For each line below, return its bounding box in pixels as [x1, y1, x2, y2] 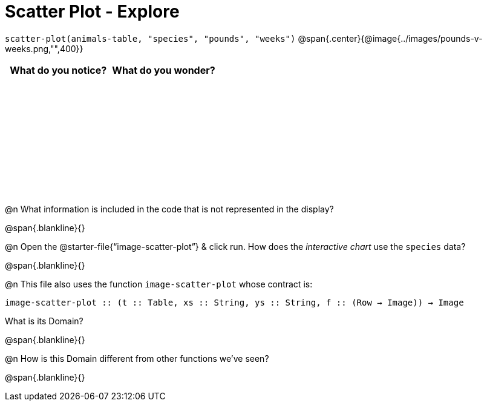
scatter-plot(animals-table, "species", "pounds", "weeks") [5, 33, 296, 44]
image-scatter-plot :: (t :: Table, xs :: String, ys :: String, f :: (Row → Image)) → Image [5, 297, 464, 307]
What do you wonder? [112, 64, 215, 76]
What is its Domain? [5, 315, 83, 326]
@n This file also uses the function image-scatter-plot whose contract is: [5, 278, 313, 289]
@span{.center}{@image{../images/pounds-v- [298, 33, 483, 44]
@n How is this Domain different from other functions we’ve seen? [5, 353, 269, 364]
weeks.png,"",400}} [5, 43, 83, 54]
